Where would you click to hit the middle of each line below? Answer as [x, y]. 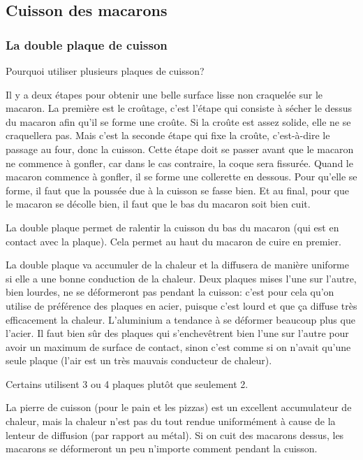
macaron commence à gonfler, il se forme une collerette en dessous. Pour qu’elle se [181, 177]
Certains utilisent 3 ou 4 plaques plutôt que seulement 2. [127, 383]
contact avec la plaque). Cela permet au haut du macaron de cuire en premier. [173, 241]
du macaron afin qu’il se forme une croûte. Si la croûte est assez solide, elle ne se [178, 121]
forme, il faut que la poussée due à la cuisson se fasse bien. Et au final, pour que [177, 190]
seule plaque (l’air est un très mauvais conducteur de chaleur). [139, 360]
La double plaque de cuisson [87, 44]
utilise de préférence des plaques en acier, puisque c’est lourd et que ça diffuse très [181, 305]
